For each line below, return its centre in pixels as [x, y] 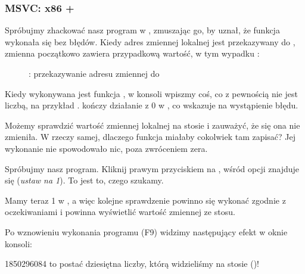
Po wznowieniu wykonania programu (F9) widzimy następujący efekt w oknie [146, 231]
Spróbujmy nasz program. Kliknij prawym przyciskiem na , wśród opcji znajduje [152, 168]
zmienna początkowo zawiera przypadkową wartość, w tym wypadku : [132, 53]
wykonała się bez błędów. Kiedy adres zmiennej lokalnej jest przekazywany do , [150, 41]
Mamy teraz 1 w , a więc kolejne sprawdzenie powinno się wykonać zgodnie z [145, 200]
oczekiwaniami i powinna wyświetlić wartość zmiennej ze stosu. [120, 212]
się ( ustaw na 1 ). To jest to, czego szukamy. [84, 180]
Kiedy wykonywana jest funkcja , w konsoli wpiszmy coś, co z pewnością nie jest [151, 93]
